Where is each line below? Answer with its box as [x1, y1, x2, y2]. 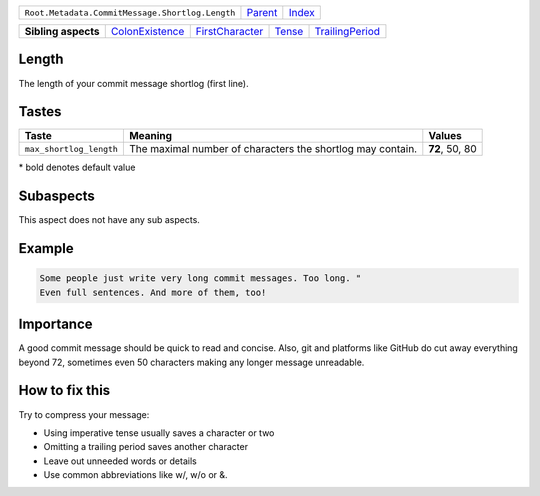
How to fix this [18, 382, 111, 399]
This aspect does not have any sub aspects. [18, 214, 200, 226]
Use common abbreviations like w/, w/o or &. [43, 469, 229, 481]
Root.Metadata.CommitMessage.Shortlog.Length [24, 7, 236, 18]
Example [18, 240, 74, 257]
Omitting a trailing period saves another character [43, 441, 249, 453]
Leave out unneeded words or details [43, 455, 197, 467]
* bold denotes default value [18, 161, 136, 174]
